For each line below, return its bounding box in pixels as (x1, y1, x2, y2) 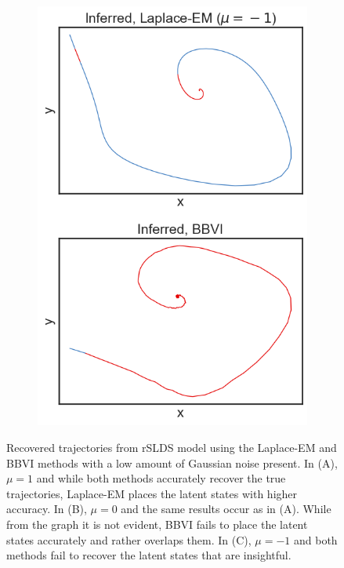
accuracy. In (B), (6, 501, 87, 517)
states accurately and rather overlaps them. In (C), (6, 531, 252, 548)
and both (293, 531, 338, 548)
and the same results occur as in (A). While (121, 501, 331, 517)
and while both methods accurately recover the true (36, 470, 286, 486)
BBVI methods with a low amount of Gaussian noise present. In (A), (6, 454, 338, 471)
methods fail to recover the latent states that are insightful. (6, 547, 291, 563)
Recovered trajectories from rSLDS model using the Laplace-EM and (6, 439, 337, 456)
